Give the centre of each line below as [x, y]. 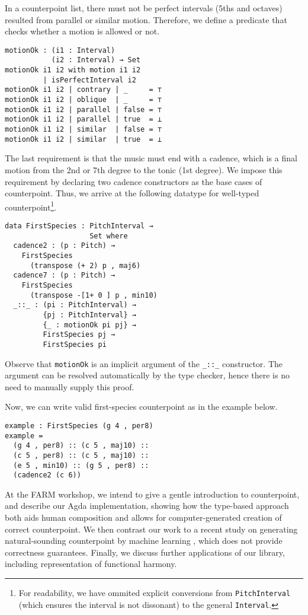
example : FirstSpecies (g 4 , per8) [79, 426]
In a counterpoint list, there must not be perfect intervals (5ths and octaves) [144, 8]
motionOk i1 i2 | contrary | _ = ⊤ [83, 90]
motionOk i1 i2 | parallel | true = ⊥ [83, 120]
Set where [109, 236]
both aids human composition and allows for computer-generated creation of [143, 517]
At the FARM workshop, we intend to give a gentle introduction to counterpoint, [152, 494]
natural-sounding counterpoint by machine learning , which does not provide [144, 541]
